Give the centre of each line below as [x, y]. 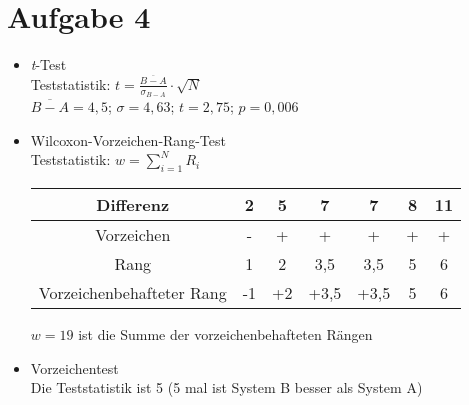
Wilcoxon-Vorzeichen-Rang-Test [128, 139]
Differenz [133, 205]
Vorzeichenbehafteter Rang [132, 293]
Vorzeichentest [74, 367]
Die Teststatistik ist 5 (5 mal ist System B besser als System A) [226, 387]
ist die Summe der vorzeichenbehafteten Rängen [225, 334]
